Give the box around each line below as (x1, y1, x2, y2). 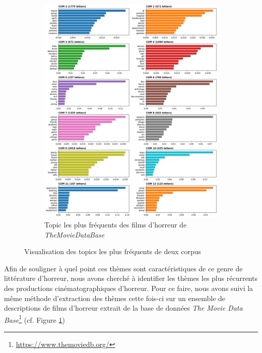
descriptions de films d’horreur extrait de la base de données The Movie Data (4, 303, 243, 313)
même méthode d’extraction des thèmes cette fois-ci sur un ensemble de (4, 292, 226, 303)
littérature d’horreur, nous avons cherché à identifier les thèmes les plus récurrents (4, 273, 257, 283)
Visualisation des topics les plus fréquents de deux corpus (24, 246, 202, 257)
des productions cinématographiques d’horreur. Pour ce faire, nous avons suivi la (4, 282, 253, 293)
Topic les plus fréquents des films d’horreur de (44, 219, 187, 229)
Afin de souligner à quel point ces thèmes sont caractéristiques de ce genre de (4, 263, 243, 273)
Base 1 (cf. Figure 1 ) (4, 313, 65, 325)
